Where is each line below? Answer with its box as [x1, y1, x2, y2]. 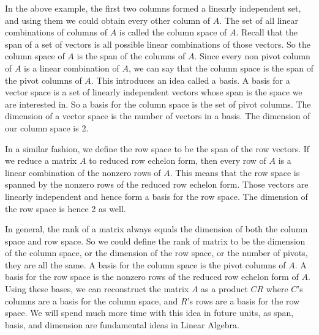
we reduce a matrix [5, 154, 77, 167]
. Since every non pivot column [194, 50, 310, 62]
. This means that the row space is [170, 166, 300, 179]
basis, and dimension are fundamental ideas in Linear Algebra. [5, 318, 239, 331]
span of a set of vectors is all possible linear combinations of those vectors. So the [5, 37, 310, 50]
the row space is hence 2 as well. [5, 202, 126, 215]
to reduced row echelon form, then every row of [89, 154, 266, 167]
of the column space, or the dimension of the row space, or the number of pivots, [5, 246, 308, 259]
